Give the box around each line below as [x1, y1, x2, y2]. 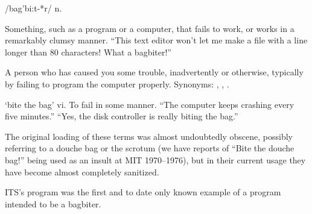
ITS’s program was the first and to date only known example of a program [5, 186, 281, 198]
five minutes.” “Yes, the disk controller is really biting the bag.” [5, 110, 238, 122]
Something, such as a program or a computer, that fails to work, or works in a [5, 22, 294, 34]
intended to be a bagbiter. [5, 197, 101, 210]
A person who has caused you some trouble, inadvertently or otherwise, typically [5, 66, 304, 78]
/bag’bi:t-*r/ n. [5, 2, 62, 14]
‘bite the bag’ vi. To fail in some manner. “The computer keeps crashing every [5, 98, 294, 110]
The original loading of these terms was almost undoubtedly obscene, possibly [5, 130, 293, 142]
